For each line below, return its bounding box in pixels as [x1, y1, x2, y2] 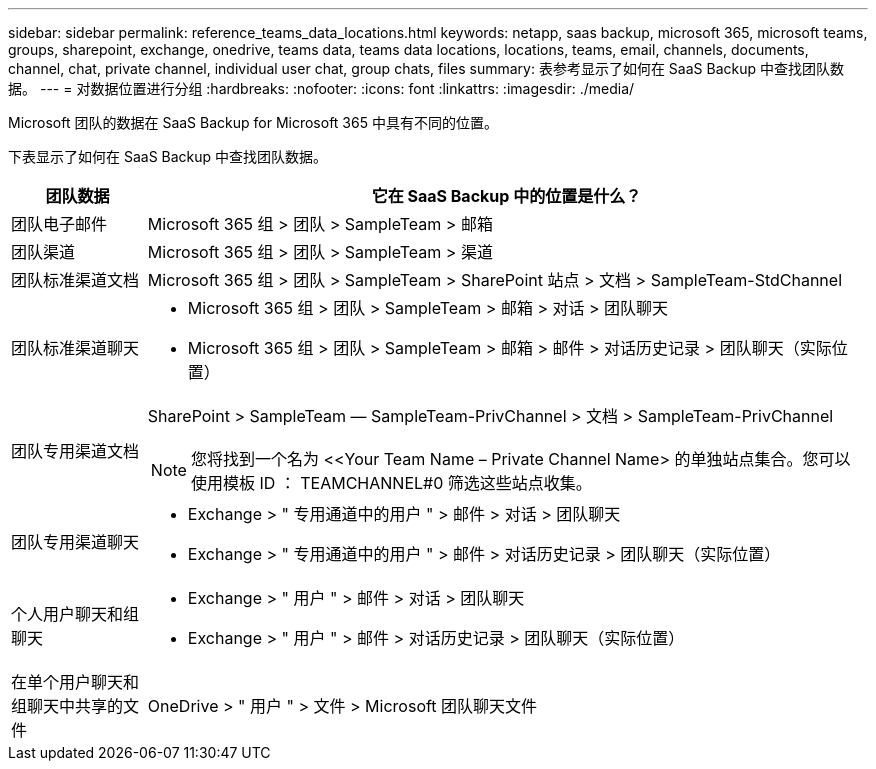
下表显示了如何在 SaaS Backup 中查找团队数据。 [8, 148, 328, 165]
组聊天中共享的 [11, 696, 124, 716]
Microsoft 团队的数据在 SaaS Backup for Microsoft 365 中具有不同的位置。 [8, 114, 498, 131]
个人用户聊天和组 [11, 604, 140, 624]
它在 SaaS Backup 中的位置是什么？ [371, 186, 642, 206]
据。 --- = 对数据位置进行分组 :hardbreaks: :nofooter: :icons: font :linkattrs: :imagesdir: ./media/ [8, 80, 635, 97]
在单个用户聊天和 [11, 672, 140, 692]
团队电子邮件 [11, 214, 108, 234]
